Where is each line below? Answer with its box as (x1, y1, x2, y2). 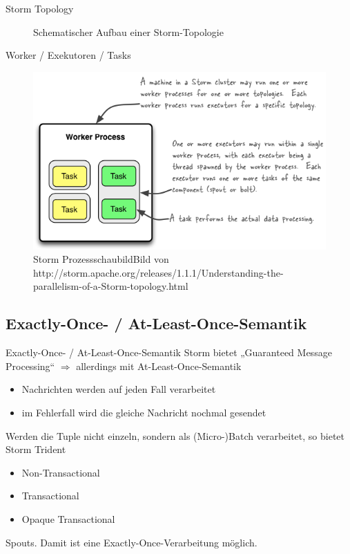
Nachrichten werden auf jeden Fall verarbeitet (21, 382, 216, 396)
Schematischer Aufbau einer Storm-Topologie (33, 24, 224, 39)
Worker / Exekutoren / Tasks (6, 48, 131, 62)
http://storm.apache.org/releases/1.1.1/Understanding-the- (33, 265, 284, 279)
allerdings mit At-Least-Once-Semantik (76, 358, 242, 373)
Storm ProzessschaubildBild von (33, 252, 169, 266)
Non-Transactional (21, 465, 100, 479)
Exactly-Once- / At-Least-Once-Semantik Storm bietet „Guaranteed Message (6, 345, 332, 360)
